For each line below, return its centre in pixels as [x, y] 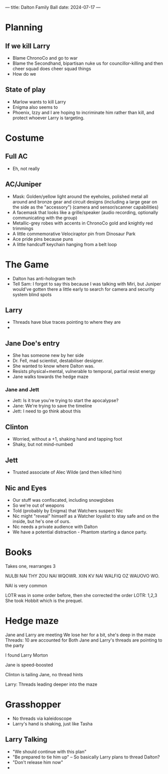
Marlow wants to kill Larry [39, 102]
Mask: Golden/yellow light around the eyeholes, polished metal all [80, 196]
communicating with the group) [45, 218]
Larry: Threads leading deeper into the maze [51, 684]
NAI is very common [26, 586]
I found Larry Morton [27, 655]
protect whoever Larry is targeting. [48, 118]
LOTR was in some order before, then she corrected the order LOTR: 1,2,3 [81, 595]
